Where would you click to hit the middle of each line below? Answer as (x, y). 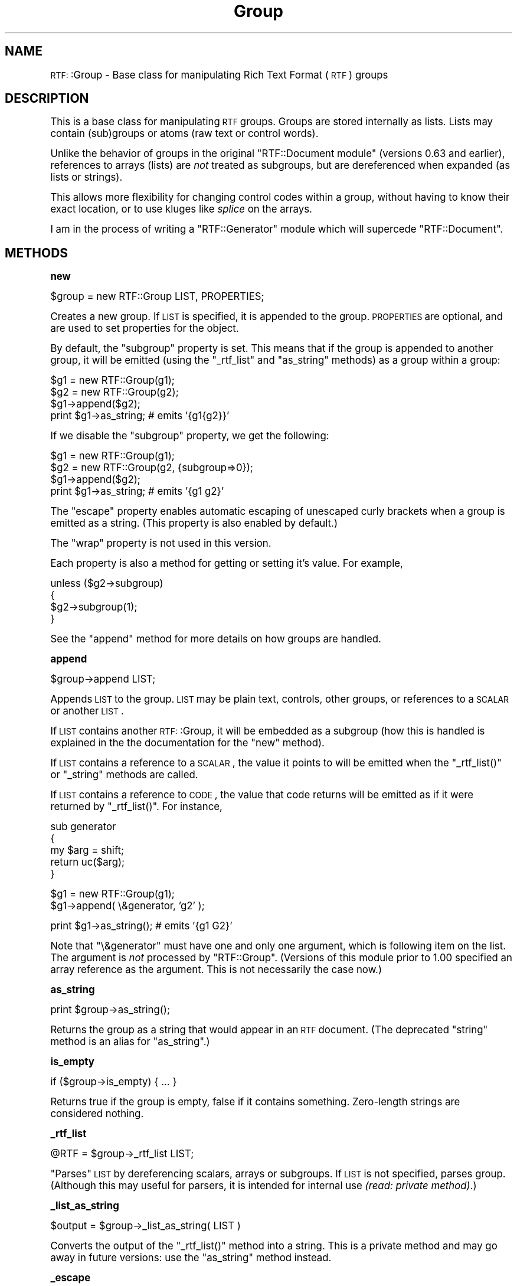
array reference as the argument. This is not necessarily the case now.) (216, 970)
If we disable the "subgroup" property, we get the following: (190, 436)
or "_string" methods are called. (124, 775)
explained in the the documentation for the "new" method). (187, 743)
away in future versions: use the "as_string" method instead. (191, 1258)
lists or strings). (86, 177)
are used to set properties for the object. (145, 329)
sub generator (83, 827)
